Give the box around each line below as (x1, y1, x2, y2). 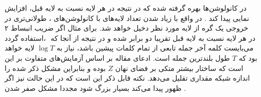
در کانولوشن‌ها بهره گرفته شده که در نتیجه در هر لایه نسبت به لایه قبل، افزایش (5, 3, 247, 13)
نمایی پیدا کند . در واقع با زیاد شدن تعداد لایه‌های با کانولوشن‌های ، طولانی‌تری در (5, 12, 249, 23)
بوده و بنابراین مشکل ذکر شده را (5, 62, 106, 73)
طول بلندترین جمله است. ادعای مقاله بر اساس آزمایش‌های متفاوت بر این (5, 52, 230, 63)
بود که (239, 52, 257, 63)
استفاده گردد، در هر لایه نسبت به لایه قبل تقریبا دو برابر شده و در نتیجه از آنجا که (5, 32, 256, 43)
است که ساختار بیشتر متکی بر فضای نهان (115, 62, 244, 73)
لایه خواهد (5, 42, 35, 53)
